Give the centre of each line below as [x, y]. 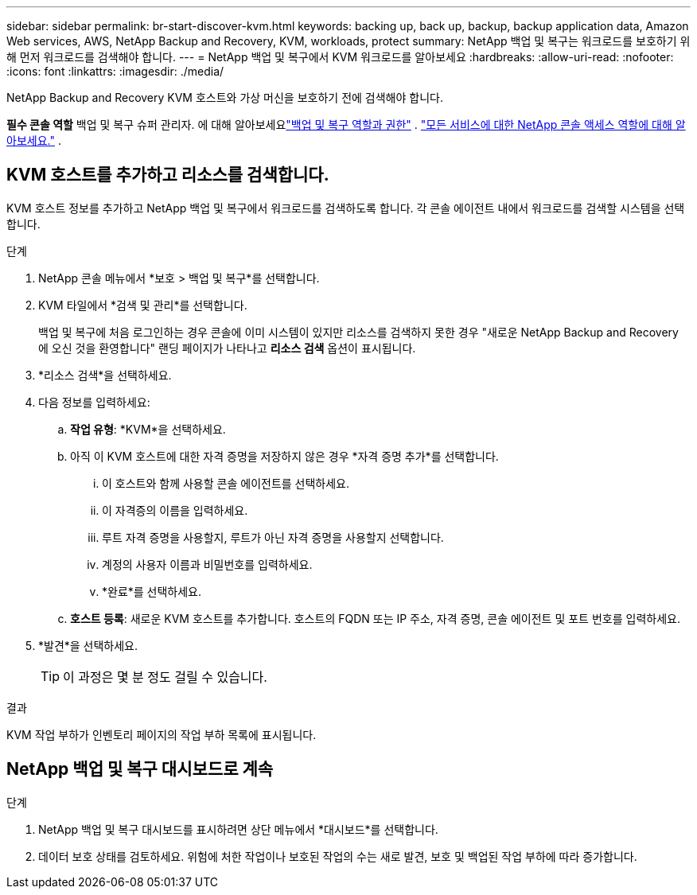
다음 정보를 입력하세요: [94, 402]
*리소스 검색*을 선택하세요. [105, 375]
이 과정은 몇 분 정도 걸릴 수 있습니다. [165, 677]
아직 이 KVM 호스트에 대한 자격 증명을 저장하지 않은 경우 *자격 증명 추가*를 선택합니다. [284, 456]
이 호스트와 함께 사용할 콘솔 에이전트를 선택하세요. [226, 483]
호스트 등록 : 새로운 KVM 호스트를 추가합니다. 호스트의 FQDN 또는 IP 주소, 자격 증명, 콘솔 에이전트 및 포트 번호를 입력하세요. [375, 618]
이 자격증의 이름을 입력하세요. [175, 510]
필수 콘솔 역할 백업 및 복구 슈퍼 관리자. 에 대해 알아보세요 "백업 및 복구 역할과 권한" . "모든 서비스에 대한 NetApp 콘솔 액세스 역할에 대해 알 [346, 125]
